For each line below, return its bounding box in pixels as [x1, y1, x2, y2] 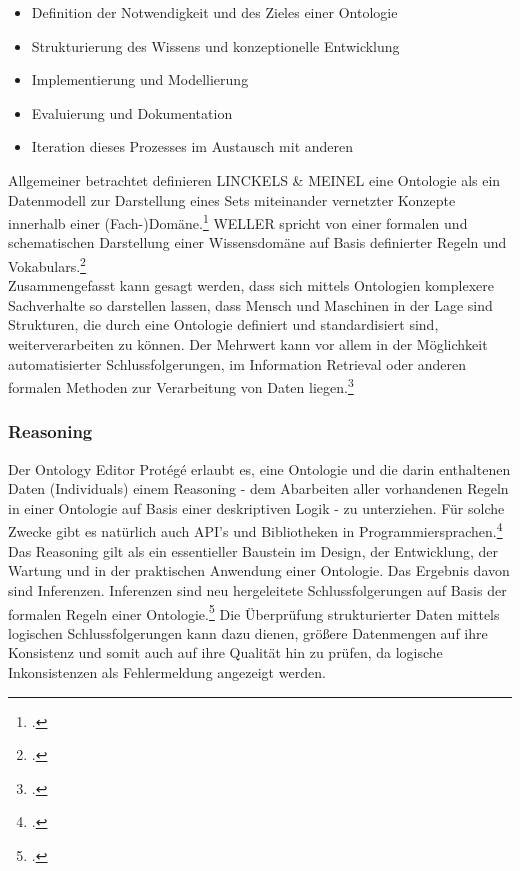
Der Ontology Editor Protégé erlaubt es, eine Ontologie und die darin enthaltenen [8, 458, 511, 479]
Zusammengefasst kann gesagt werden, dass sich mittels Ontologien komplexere [8, 275, 494, 296]
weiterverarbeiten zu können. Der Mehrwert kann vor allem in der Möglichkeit [8, 334, 488, 355]
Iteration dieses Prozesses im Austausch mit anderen [31, 136, 354, 157]
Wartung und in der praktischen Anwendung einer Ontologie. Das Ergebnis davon [8, 560, 510, 581]
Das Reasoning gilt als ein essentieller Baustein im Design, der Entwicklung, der [8, 540, 499, 561]
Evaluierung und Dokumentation [31, 102, 233, 123]
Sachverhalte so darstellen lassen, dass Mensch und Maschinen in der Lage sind [8, 294, 493, 315]
